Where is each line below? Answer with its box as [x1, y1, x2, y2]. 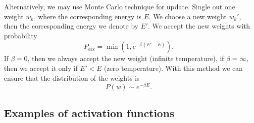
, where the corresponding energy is [34, 11, 142, 21]
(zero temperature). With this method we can [103, 62, 243, 73]
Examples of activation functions [4, 105, 175, 120]
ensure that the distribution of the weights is [4, 72, 140, 83]
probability [4, 30, 37, 40]
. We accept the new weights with [148, 21, 250, 31]
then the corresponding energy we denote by [4, 21, 139, 31]
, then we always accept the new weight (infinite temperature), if [27, 53, 224, 63]
